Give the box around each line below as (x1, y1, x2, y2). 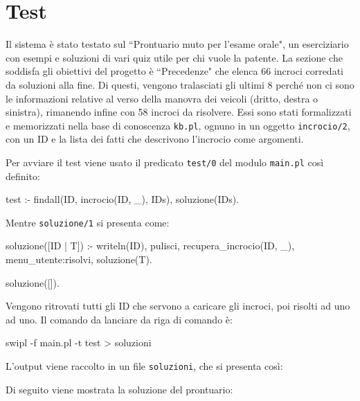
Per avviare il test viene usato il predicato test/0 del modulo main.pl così (6, 154, 324, 169)
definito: (6, 168, 40, 183)
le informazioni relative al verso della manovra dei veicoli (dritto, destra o (6, 91, 318, 105)
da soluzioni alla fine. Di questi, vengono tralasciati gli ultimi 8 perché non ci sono (6, 77, 354, 91)
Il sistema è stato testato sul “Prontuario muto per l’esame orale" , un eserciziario (6, 37, 349, 51)
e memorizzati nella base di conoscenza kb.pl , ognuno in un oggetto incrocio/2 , (6, 118, 350, 132)
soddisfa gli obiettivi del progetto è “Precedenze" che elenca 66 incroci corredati (6, 64, 343, 78)
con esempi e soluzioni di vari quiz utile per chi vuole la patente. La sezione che (6, 50, 343, 64)
